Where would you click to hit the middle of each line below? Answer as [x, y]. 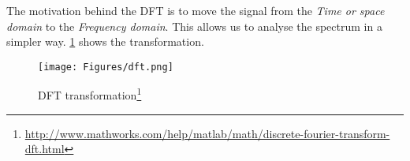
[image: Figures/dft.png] [106, 67]
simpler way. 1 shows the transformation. [105, 41]
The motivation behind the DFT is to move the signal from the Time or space [196, 10]
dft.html [45, 149]
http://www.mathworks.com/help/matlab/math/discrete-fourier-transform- [207, 133]
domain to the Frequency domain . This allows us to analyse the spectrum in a [194, 26]
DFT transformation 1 [90, 94]
